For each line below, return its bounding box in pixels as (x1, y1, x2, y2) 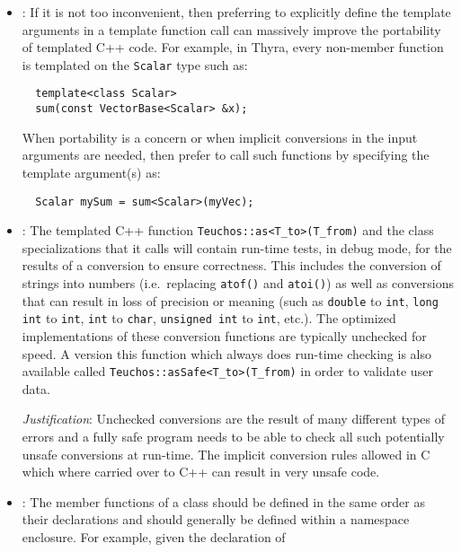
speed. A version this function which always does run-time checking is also (22, 344, 431, 363)
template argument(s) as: (22, 162, 161, 181)
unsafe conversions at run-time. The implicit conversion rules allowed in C (22, 444, 430, 463)
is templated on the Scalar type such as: (22, 55, 248, 74)
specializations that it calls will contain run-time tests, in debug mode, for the (22, 238, 452, 257)
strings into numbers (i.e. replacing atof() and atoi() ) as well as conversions (22, 274, 454, 293)
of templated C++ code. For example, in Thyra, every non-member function (22, 38, 444, 57)
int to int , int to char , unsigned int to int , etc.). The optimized (22, 309, 396, 328)
